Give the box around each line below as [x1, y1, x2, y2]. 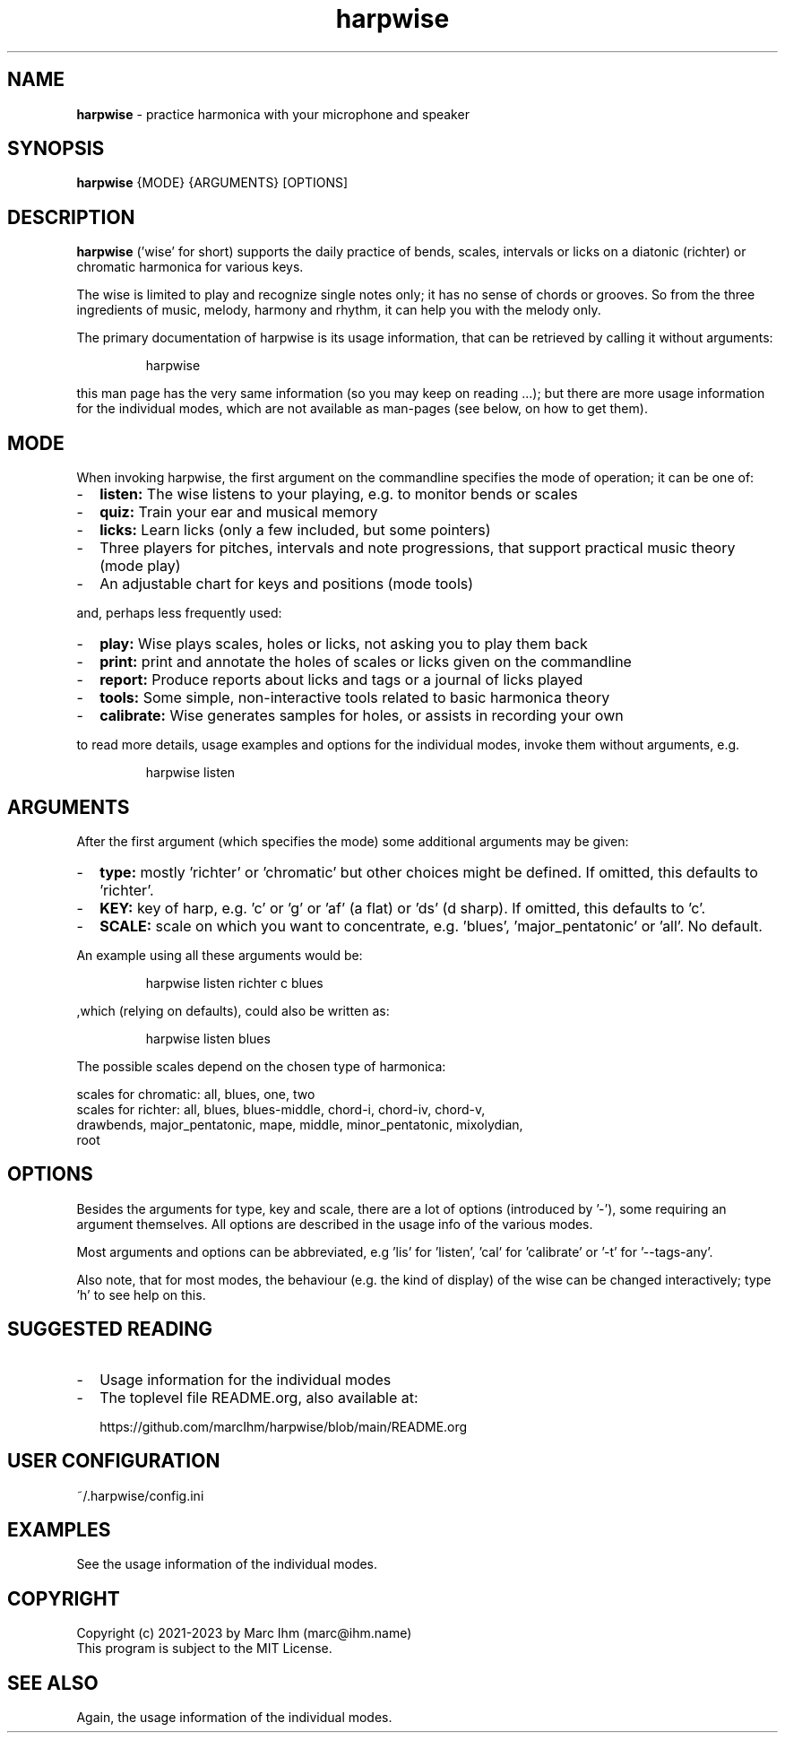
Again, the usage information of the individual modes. [76, 1710, 392, 1726]
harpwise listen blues [145, 1030, 271, 1046]
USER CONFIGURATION [7, 1450, 220, 1473]
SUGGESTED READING [7, 1318, 212, 1341]
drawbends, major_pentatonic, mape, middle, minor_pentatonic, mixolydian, [76, 1116, 523, 1132]
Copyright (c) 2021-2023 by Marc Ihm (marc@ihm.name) [76, 1625, 412, 1641]
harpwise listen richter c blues [145, 974, 323, 991]
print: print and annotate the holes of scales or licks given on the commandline [99, 653, 632, 671]
